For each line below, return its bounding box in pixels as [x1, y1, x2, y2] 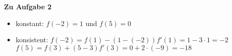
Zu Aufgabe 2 [4, 1, 52, 11]
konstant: [15, 18, 44, 28]
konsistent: [15, 34, 48, 45]
